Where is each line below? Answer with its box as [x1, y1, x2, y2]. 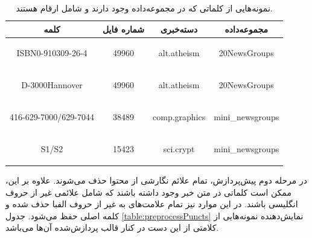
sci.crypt [163, 142, 195, 155]
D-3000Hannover [21, 79, 83, 91]
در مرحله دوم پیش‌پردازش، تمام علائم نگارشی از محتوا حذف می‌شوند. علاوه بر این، [5, 174, 307, 187]
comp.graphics [153, 111, 206, 123]
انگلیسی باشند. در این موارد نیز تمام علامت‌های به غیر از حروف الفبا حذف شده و [5, 198, 298, 210]
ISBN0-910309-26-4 [16, 47, 88, 59]
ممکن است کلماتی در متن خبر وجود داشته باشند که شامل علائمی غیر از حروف [5, 185, 291, 198]
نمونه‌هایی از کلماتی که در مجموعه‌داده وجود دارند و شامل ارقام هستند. [16, 2, 273, 14]
